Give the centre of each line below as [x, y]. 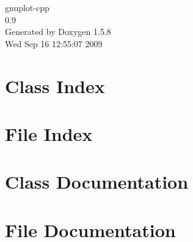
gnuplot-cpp [27, 7]
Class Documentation [97, 182]
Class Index [55, 85]
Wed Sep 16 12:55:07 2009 [54, 43]
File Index [49, 133]
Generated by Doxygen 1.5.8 [58, 32]
